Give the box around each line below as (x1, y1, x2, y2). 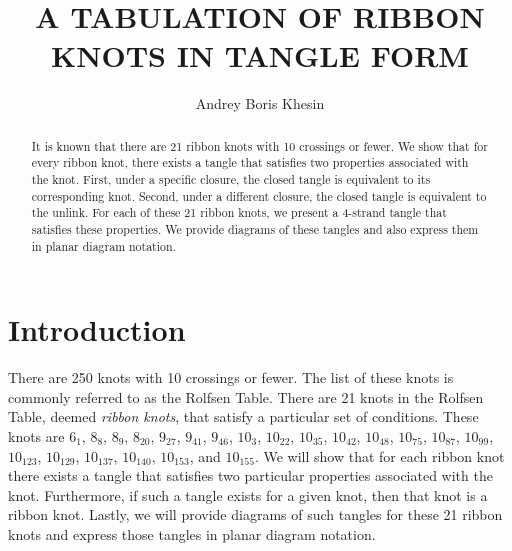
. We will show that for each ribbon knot (254, 445, 505, 466)
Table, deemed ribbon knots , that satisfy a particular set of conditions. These (8, 406, 479, 427)
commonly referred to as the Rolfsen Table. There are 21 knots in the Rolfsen (8, 386, 484, 407)
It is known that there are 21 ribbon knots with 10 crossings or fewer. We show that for (31, 137, 488, 154)
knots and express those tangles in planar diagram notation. (8, 523, 376, 544)
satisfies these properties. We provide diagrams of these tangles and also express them (31, 220, 479, 237)
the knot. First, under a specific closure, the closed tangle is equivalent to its (31, 171, 431, 188)
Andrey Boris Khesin (195, 93, 325, 114)
